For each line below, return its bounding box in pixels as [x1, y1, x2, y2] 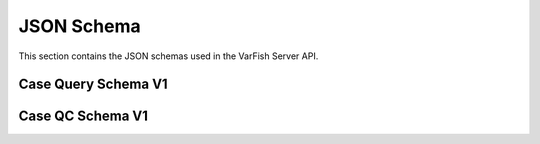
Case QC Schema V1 [18, 108, 149, 125]
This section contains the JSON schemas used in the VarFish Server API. [18, 50, 319, 62]
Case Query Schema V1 [18, 76, 169, 93]
